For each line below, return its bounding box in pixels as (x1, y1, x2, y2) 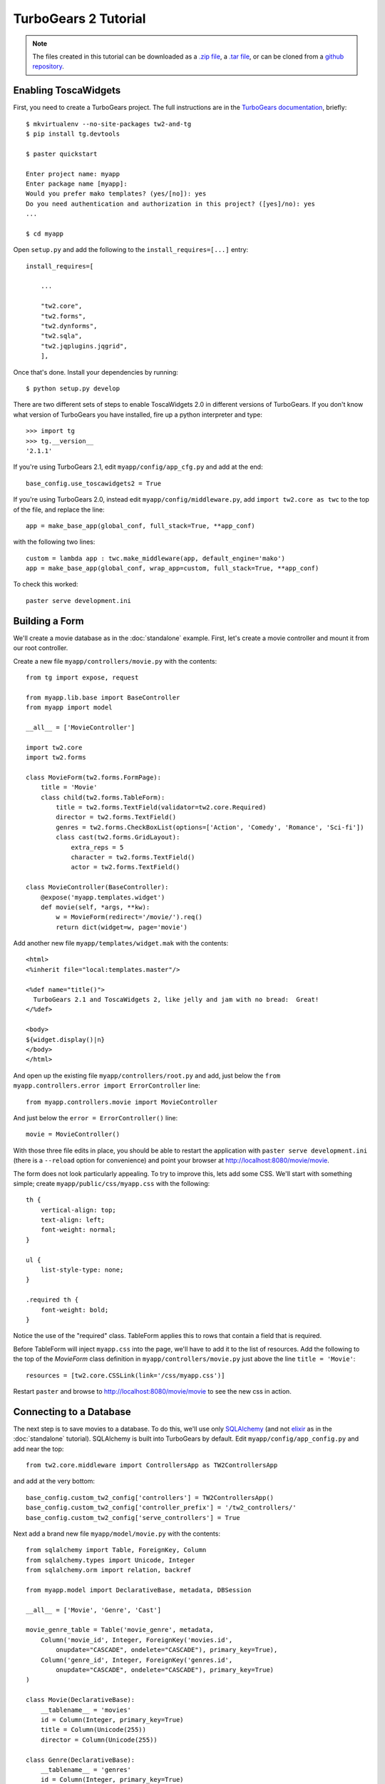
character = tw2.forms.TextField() (71, 853, 195, 861)
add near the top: (13, 1444, 64, 1453)
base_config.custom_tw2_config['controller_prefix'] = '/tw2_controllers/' (26, 1504, 297, 1512)
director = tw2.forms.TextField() (56, 814, 177, 821)
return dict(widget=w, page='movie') (56, 923, 188, 931)
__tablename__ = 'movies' (40, 1706, 132, 1714)
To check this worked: (13, 580, 78, 589)
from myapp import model (26, 704, 113, 711)
